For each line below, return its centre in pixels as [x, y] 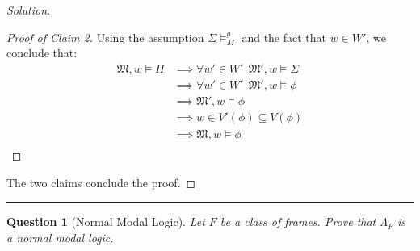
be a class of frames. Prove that [298, 222]
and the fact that [284, 37]
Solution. [29, 10]
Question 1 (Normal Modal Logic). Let [106, 222]
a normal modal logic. [60, 237]
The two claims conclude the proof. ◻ [101, 182]
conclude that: [42, 53]
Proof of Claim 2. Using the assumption [105, 37]
